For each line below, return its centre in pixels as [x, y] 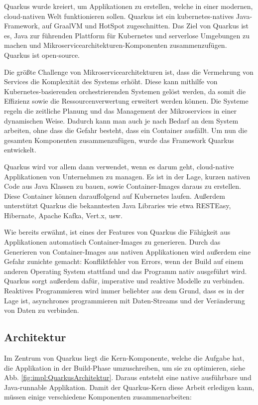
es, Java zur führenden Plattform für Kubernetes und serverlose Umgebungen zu [127, 35]
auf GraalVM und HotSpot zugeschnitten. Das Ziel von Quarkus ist [145, 26]
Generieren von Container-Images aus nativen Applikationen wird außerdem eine [128, 251]
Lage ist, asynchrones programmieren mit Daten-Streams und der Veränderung [125, 300]
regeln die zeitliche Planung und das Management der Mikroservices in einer [120, 110]
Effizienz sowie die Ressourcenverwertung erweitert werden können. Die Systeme [126, 101]
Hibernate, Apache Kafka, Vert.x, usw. [63, 215]
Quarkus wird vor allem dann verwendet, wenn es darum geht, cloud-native [119, 166]
